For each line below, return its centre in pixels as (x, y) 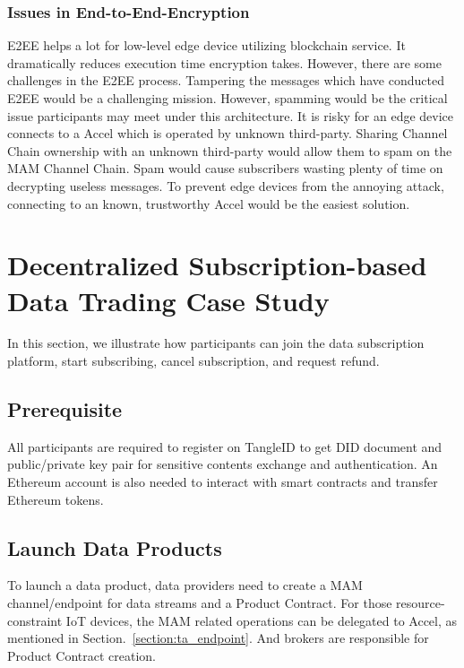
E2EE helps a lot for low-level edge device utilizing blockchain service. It (206, 45)
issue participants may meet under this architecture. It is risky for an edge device (231, 115)
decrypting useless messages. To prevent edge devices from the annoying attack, (226, 185)
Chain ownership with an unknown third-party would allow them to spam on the (230, 150)
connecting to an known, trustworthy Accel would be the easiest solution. (209, 203)
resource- (421, 603)
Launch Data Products (115, 547)
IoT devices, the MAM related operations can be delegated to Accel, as (262, 620)
